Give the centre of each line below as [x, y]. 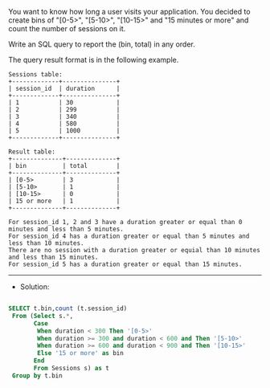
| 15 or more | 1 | [64, 201]
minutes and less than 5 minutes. [66, 229]
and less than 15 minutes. [53, 257]
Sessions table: [35, 75]
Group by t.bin [37, 376]
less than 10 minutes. [46, 243]
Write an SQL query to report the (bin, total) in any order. [102, 44]
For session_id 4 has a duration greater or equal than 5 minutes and [129, 236]
